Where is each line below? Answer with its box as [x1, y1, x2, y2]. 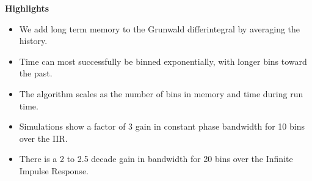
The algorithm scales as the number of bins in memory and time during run [19, 87, 303, 100]
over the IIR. [19, 131, 68, 144]
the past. [19, 67, 53, 79]
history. [19, 34, 48, 47]
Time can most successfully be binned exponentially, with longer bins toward [19, 54, 307, 67]
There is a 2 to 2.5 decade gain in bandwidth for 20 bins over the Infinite [19, 152, 293, 165]
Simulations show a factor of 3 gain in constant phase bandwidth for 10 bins [19, 120, 305, 133]
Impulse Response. [19, 164, 89, 177]
